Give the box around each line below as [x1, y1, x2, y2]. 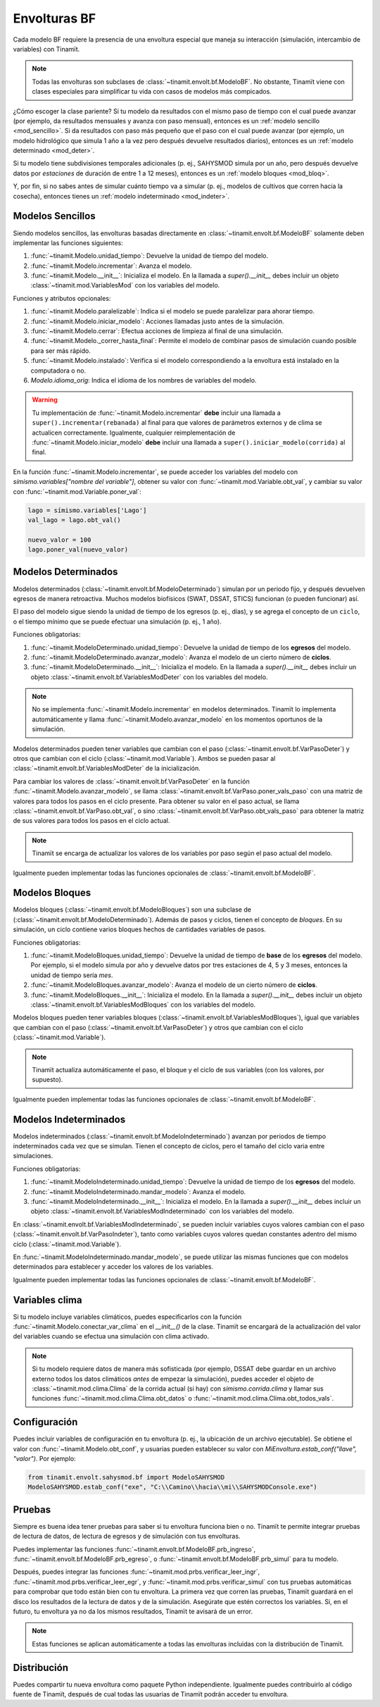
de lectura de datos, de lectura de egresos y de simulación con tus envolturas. [13, 1532, 241, 1541]
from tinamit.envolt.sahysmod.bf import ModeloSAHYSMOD [27, 1473, 225, 1481]
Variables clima [13, 1293, 82, 1306]
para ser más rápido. [30, 346, 91, 355]
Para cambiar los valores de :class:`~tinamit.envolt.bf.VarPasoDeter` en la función [13, 777, 250, 786]
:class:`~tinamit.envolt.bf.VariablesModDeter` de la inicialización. [13, 764, 201, 773]
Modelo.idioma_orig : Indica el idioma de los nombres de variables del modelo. [30, 376, 257, 384]
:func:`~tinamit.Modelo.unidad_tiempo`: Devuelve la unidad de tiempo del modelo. [30, 252, 269, 260]
